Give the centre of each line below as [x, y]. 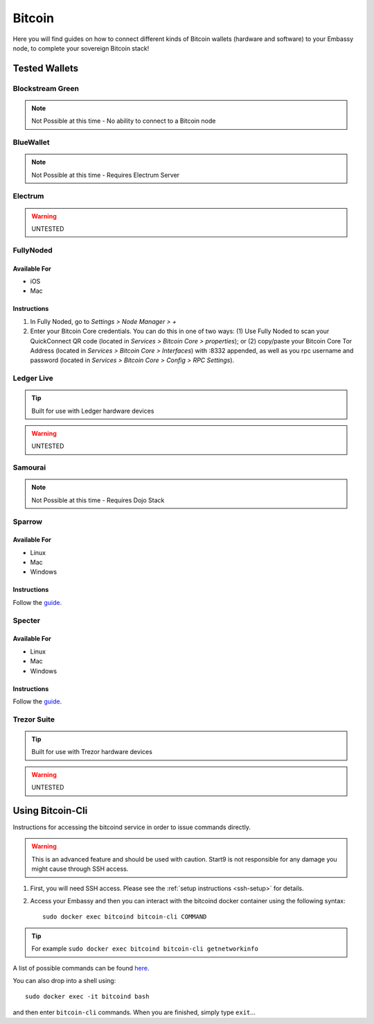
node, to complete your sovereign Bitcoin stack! [81, 48]
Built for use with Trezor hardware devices [92, 752]
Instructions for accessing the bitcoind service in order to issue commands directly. [132, 827]
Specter [27, 620]
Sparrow [28, 522]
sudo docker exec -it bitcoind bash [87, 997]
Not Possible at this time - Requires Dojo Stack [98, 500]
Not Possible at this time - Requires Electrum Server [106, 175]
